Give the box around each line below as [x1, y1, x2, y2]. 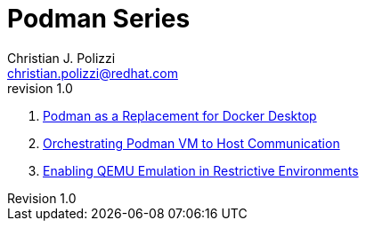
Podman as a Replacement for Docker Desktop [43, 107, 317, 123]
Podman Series [7, 4, 191, 34]
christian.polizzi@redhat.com [7, 65, 178, 81]
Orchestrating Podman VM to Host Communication [43, 135, 340, 151]
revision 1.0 [7, 80, 73, 96]
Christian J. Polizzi [7, 50, 116, 66]
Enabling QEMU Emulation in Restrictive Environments [43, 162, 359, 178]
